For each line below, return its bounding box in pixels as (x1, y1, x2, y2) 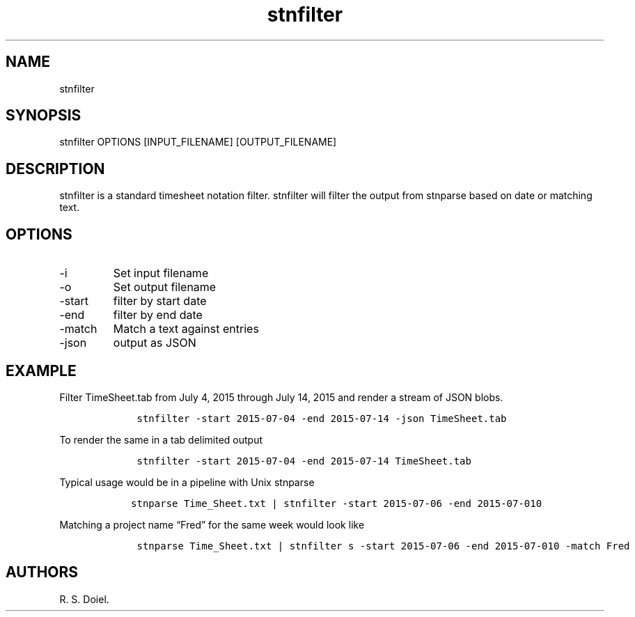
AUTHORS (6, 563, 79, 581)
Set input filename (113, 266, 209, 281)
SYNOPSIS (6, 107, 81, 125)
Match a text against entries (113, 322, 259, 336)
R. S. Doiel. (59, 593, 109, 605)
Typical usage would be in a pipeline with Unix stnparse (59, 476, 315, 488)
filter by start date (113, 294, 207, 308)
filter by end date (113, 308, 203, 322)
